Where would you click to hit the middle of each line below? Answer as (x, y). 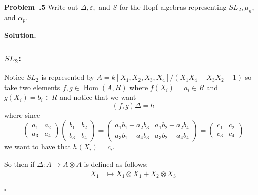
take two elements (32, 87)
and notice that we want (98, 97)
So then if (19, 164)
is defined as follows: (116, 164)
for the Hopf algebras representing (173, 7)
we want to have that (37, 147)
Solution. (20, 35)
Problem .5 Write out (41, 7)
